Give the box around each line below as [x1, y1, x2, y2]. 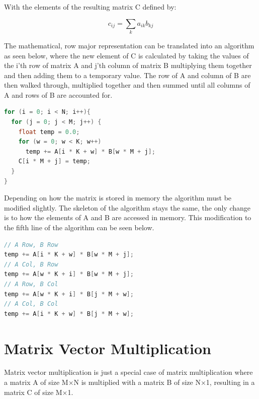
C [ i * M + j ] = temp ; [18, 158, 91, 165]
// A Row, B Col [4, 280, 58, 288]
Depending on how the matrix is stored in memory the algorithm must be [4, 192, 232, 203]
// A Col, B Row [4, 260, 58, 268]
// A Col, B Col [4, 300, 58, 308]
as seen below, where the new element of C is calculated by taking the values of [4, 50, 249, 60]
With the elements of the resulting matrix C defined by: [4, 2, 177, 12]
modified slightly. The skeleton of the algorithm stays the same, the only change [4, 202, 251, 213]
